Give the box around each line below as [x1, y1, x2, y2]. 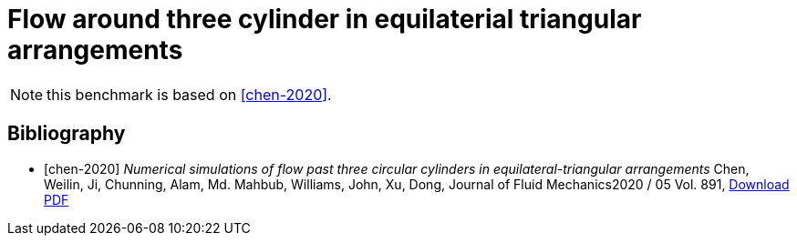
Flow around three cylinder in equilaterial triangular [7, 4, 642, 35]
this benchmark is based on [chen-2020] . [47, 85, 332, 104]
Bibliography [7, 122, 126, 146]
